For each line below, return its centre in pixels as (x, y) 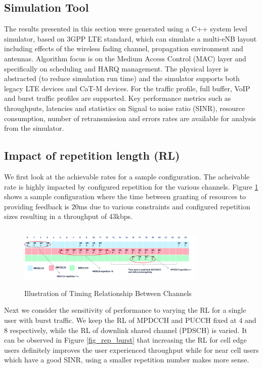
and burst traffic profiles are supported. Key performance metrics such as (118, 98)
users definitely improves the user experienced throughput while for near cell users (131, 349)
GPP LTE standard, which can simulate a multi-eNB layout (164, 38)
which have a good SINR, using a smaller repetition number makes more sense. (127, 360)
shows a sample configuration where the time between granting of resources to (125, 196)
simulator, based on (34, 38)
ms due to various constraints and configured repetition (164, 206)
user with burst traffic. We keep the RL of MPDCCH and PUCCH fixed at (120, 320)
